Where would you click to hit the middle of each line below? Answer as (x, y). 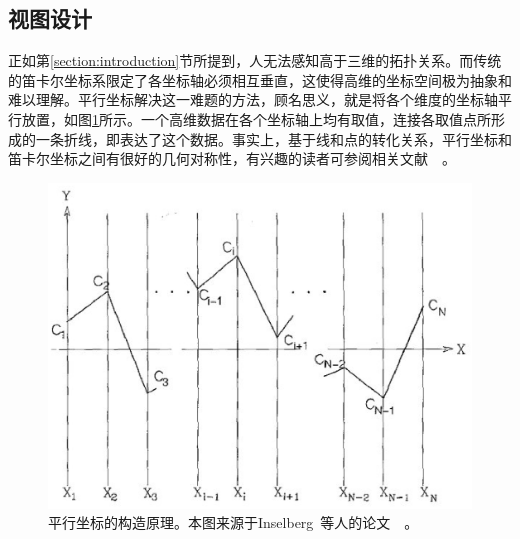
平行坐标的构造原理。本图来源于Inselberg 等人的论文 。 (233, 522)
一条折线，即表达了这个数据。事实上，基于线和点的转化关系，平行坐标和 (273, 138)
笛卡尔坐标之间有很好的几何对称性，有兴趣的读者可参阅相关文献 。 (232, 158)
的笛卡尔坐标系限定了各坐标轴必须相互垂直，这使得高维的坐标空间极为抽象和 (260, 79)
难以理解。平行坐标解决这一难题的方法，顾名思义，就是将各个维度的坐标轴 (253, 99)
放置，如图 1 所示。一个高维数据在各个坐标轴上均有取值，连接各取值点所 (256, 118)
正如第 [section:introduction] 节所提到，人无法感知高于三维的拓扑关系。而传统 (255, 60)
